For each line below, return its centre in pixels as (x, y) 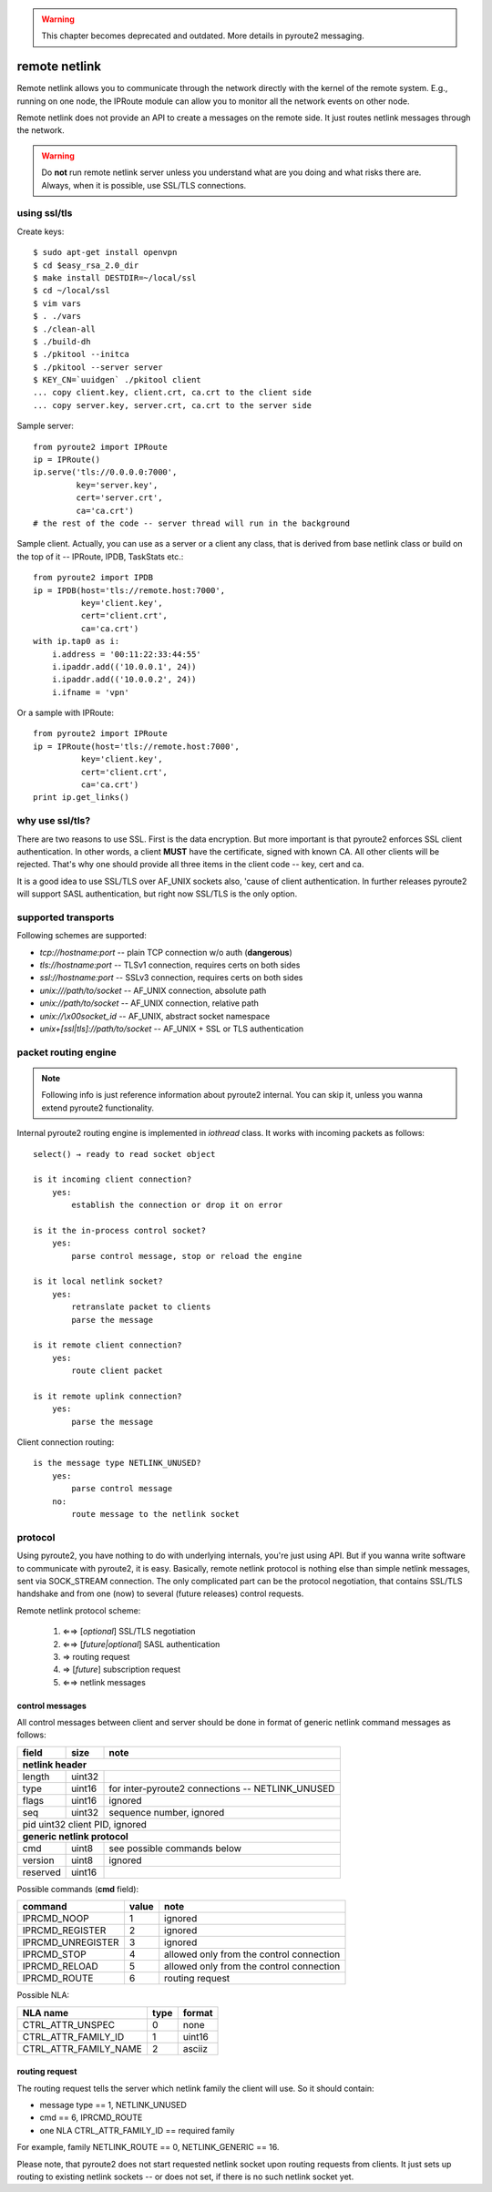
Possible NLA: (43, 1995)
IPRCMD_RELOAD (61, 1966)
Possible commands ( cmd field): (78, 1889)
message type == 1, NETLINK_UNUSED (113, 2105)
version (38, 1860)
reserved (41, 1872)
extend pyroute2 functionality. (98, 1108)
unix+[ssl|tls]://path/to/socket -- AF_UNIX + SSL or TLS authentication (172, 1029)
